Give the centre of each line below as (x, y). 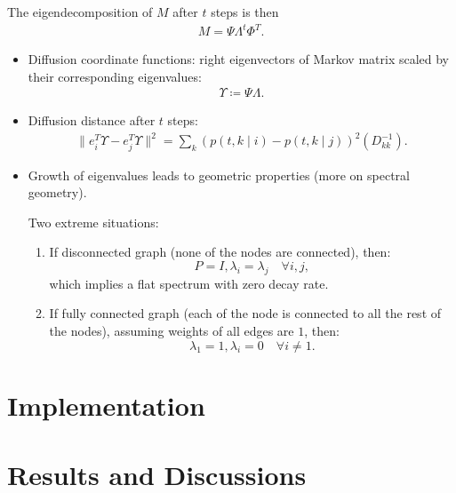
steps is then (245, 12)
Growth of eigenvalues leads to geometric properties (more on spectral (219, 175)
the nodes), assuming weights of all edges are (172, 330)
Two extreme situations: (93, 222)
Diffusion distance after (92, 120)
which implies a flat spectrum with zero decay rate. (189, 283)
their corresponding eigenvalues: (115, 76)
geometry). (57, 192)
